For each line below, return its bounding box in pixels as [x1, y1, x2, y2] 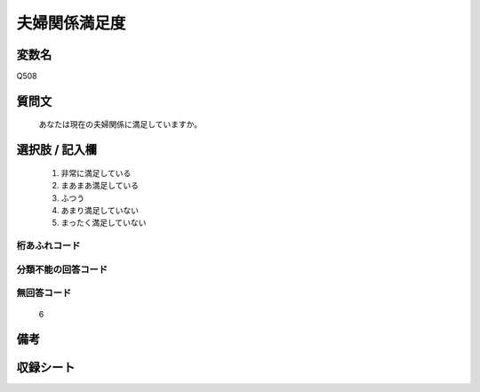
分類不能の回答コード [16, 263, 108, 276]
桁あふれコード [16, 240, 81, 252]
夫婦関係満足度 [16, 13, 126, 33]
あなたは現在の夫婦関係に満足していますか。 [38, 119, 203, 130]
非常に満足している [60, 167, 132, 178]
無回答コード [16, 287, 72, 300]
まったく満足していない [60, 218, 147, 228]
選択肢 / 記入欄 [16, 142, 98, 157]
